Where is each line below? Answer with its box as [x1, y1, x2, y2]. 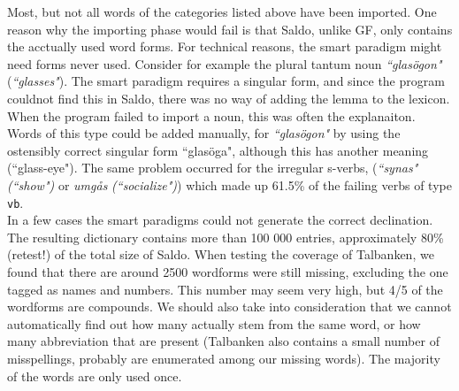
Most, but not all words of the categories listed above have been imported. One [7, 3, 437, 20]
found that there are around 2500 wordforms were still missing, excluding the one [7, 262, 448, 280]
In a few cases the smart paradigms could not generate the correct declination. [7, 211, 433, 229]
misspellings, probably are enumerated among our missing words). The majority [7, 349, 440, 367]
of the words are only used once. [7, 366, 182, 385]
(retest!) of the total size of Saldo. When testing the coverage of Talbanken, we [7, 245, 434, 264]
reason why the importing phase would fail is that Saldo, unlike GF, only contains [7, 19, 453, 38]
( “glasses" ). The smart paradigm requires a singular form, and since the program [7, 72, 445, 90]
